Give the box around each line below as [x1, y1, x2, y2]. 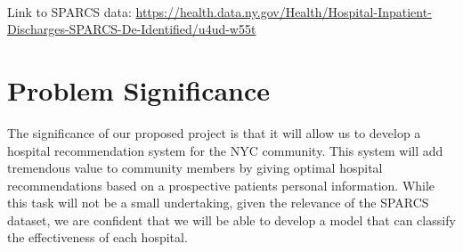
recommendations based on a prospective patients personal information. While [7, 175, 435, 194]
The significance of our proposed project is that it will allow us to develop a [7, 123, 421, 142]
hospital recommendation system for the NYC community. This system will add [7, 141, 443, 159]
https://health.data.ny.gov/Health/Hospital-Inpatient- [135, 2, 432, 20]
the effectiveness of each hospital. [7, 228, 188, 247]
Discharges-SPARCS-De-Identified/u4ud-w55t [7, 20, 256, 38]
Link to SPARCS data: [7, 2, 132, 20]
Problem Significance [7, 71, 271, 108]
